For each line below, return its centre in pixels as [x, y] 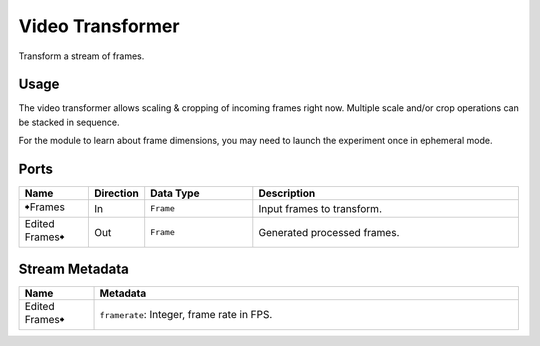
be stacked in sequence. [69, 122]
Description [287, 193]
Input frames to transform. [320, 208]
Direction [116, 193]
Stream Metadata [73, 268]
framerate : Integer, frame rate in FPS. [186, 315]
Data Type [175, 193]
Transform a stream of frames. [81, 56]
